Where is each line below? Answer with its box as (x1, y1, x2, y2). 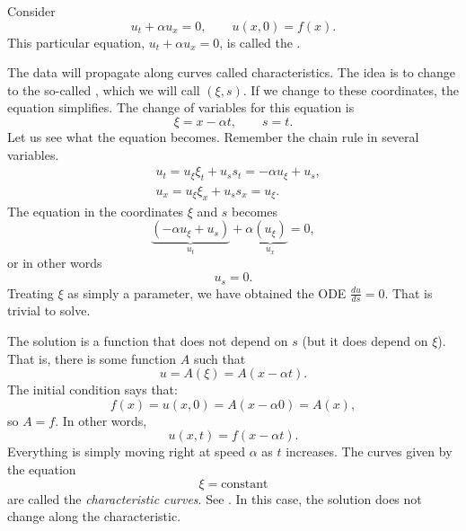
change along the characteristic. (7, 507, 181, 526)
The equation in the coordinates (7, 201, 184, 220)
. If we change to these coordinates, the (242, 80, 459, 99)
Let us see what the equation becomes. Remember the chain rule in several (7, 127, 419, 146)
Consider (7, 2, 56, 20)
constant (221, 477, 268, 491)
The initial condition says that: (7, 380, 178, 399)
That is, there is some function (7, 349, 177, 367)
